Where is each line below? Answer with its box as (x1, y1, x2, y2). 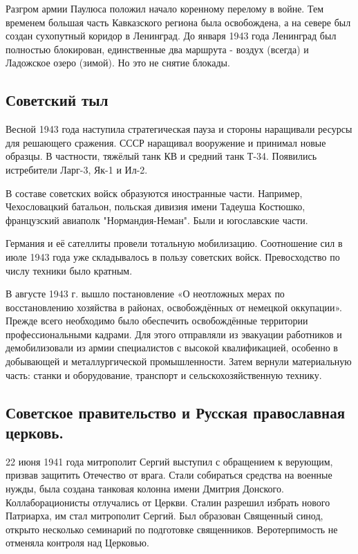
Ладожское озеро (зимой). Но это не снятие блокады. (6, 55, 230, 70)
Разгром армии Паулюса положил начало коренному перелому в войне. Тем (6, 1, 324, 15)
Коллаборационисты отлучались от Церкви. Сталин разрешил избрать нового (6, 495, 330, 509)
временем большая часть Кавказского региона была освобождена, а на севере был (6, 15, 351, 29)
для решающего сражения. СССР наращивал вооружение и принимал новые (6, 135, 326, 149)
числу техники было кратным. (6, 263, 133, 277)
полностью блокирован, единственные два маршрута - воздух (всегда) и (6, 41, 309, 56)
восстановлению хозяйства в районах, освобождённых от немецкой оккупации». (6, 299, 342, 314)
